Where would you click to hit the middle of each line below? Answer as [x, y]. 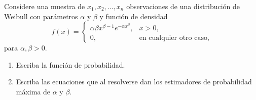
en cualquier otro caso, [174, 38]
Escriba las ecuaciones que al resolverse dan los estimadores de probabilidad [134, 82]
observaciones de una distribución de [183, 6]
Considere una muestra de [45, 6]
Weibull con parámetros [41, 16]
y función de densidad [134, 16]
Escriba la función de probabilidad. [70, 64]
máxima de [33, 91]
